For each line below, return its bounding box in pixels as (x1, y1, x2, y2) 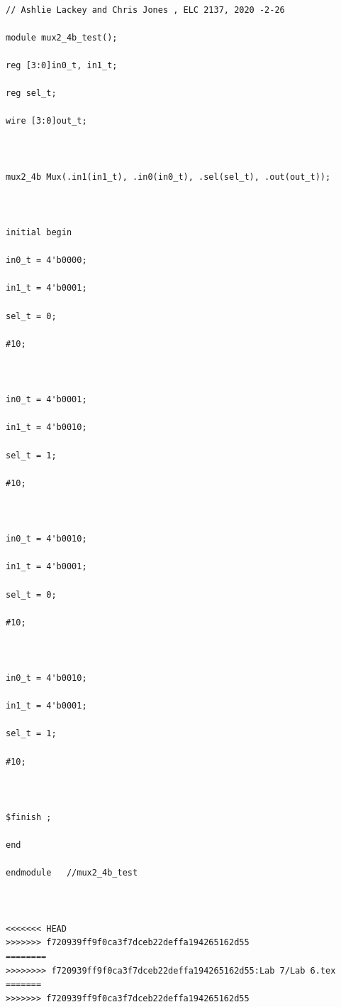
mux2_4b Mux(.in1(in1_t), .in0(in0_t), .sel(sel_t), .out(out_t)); (6, 171, 331, 182)
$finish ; (6, 812, 52, 823)
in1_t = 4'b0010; (6, 422, 87, 433)
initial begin (6, 227, 72, 238)
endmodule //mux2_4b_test (6, 868, 138, 878)
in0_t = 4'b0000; (6, 255, 87, 266)
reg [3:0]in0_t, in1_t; (6, 60, 118, 70)
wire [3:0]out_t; (6, 116, 87, 126)
